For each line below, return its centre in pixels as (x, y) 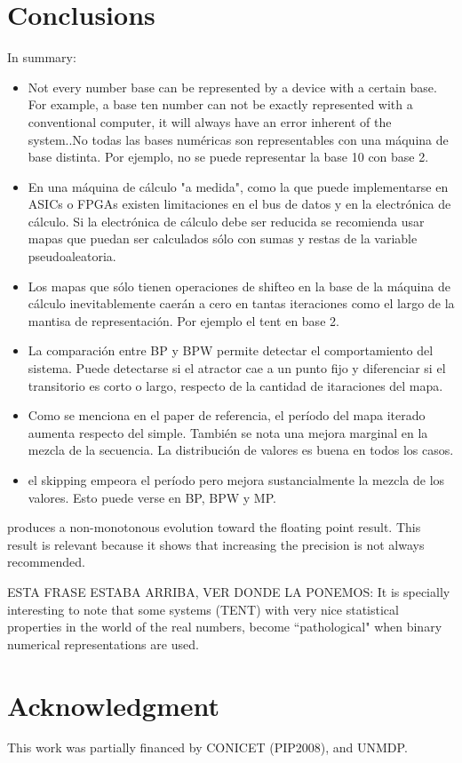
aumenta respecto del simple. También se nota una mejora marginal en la (228, 432)
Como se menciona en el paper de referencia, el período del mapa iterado (227, 415)
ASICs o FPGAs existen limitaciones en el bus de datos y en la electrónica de (239, 204)
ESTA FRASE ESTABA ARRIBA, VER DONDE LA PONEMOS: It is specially (229, 591)
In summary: (42, 57)
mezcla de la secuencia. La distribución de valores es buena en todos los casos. (241, 450)
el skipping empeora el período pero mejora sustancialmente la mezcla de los (236, 480)
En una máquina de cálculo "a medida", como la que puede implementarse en (238, 186)
